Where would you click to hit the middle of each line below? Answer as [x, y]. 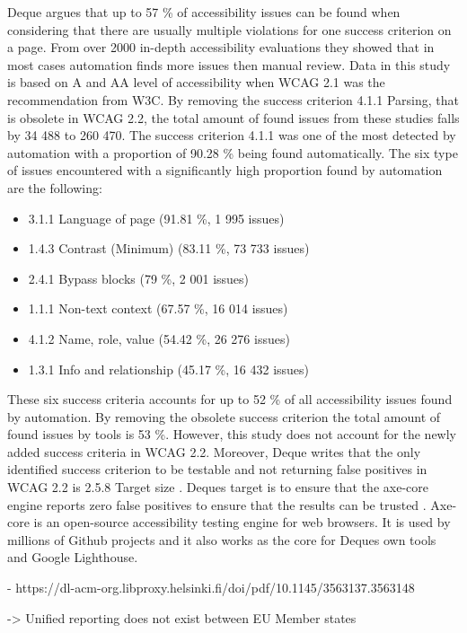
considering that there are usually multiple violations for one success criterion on [229, 29]
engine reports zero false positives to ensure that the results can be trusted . [217, 504]
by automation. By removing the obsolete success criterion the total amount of [224, 416]
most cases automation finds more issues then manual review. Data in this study [229, 64]
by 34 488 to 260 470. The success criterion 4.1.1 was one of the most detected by [232, 135]
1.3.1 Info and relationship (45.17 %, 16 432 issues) [169, 369]
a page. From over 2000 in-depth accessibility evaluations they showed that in [221, 47]
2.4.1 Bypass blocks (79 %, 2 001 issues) [139, 278]
